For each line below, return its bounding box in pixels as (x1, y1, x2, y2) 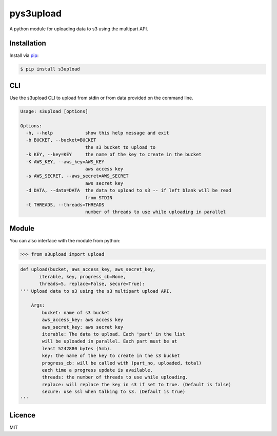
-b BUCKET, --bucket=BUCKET (26, 137, 96, 143)
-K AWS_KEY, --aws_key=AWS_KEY (26, 159, 105, 164)
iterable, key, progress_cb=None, (39, 274, 126, 279)
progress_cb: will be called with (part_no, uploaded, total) (42, 360, 202, 366)
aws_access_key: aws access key (42, 317, 123, 323)
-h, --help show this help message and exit (26, 130, 169, 136)
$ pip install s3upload (20, 66, 81, 72)
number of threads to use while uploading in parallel (85, 209, 226, 215)
